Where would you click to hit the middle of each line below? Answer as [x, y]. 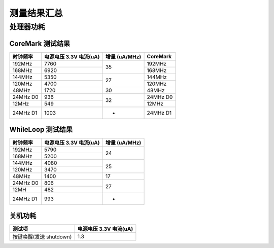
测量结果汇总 [36, 13]
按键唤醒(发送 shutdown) [42, 237]
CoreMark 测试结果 [40, 43]
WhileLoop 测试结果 [41, 130]
